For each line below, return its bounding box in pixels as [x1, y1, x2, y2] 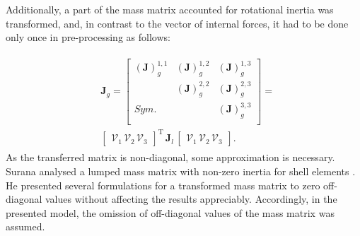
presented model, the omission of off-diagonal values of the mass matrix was [6, 205, 335, 220]
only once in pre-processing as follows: [6, 30, 170, 45]
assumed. [6, 219, 45, 234]
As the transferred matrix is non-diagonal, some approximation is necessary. [6, 150, 335, 165]
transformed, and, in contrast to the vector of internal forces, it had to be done [6, 16, 349, 30]
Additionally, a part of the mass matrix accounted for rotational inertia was [6, 2, 334, 16]
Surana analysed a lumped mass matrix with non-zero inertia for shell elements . [6, 164, 356, 178]
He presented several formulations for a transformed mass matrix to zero [6, 177, 320, 192]
